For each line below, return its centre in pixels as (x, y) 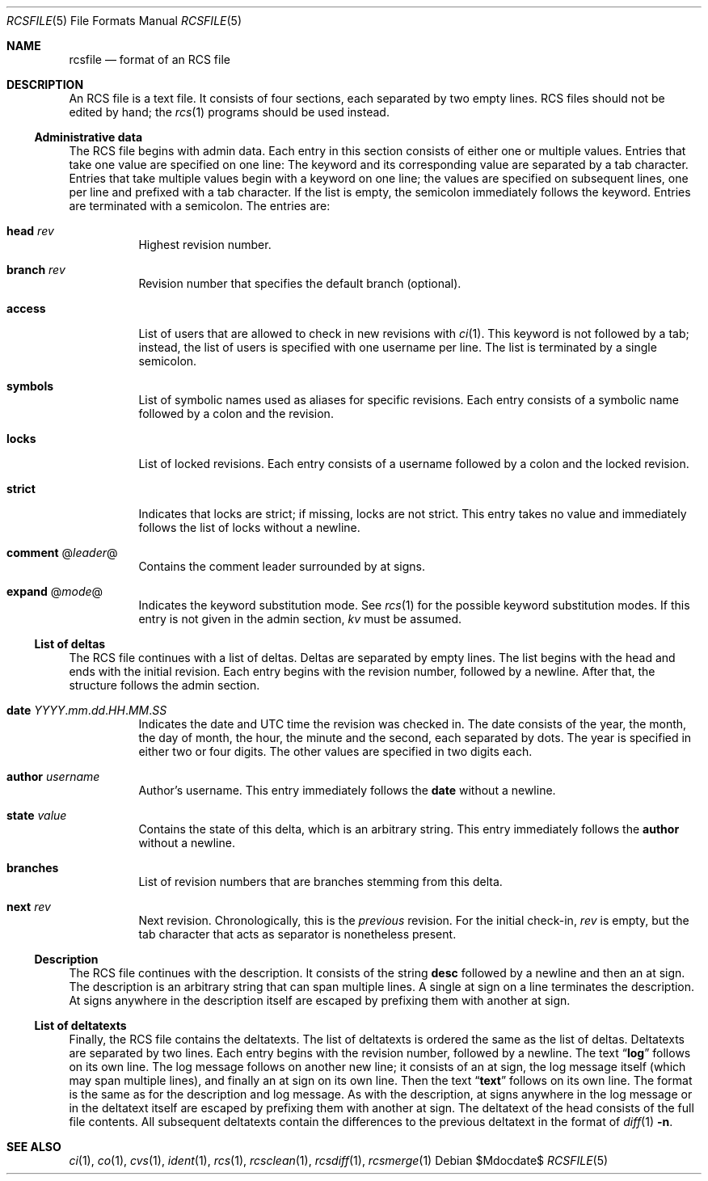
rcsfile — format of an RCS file (150, 59)
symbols (30, 386)
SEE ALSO (34, 1147)
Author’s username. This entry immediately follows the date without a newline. (347, 790)
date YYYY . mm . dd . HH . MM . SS (87, 710)
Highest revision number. (205, 245)
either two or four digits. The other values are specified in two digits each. (335, 751)
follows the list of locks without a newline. (249, 527)
